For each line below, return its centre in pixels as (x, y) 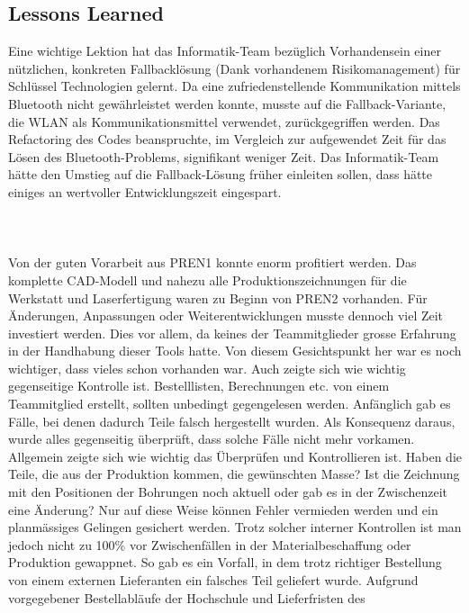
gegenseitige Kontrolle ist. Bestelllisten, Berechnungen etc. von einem (199, 386)
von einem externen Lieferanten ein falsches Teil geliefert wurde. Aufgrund (213, 580)
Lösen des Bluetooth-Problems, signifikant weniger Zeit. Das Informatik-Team (224, 156)
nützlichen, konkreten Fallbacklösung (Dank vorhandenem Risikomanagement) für (234, 68)
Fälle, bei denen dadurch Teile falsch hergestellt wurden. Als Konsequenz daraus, (232, 421)
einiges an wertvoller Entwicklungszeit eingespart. (145, 191)
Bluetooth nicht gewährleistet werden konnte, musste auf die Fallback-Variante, (227, 103)
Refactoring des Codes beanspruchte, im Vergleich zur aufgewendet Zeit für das (227, 139)
